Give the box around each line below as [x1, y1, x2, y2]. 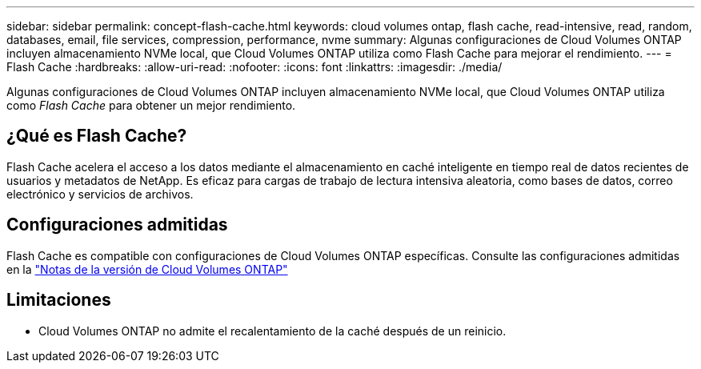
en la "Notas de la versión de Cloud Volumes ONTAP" [6, 262, 288, 276]
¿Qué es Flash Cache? [6, 126, 187, 146]
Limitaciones [6, 290, 111, 311]
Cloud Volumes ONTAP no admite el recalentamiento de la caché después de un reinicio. [38, 323, 507, 338]
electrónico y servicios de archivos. [6, 187, 194, 201]
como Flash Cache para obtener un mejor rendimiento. [6, 98, 296, 112]
